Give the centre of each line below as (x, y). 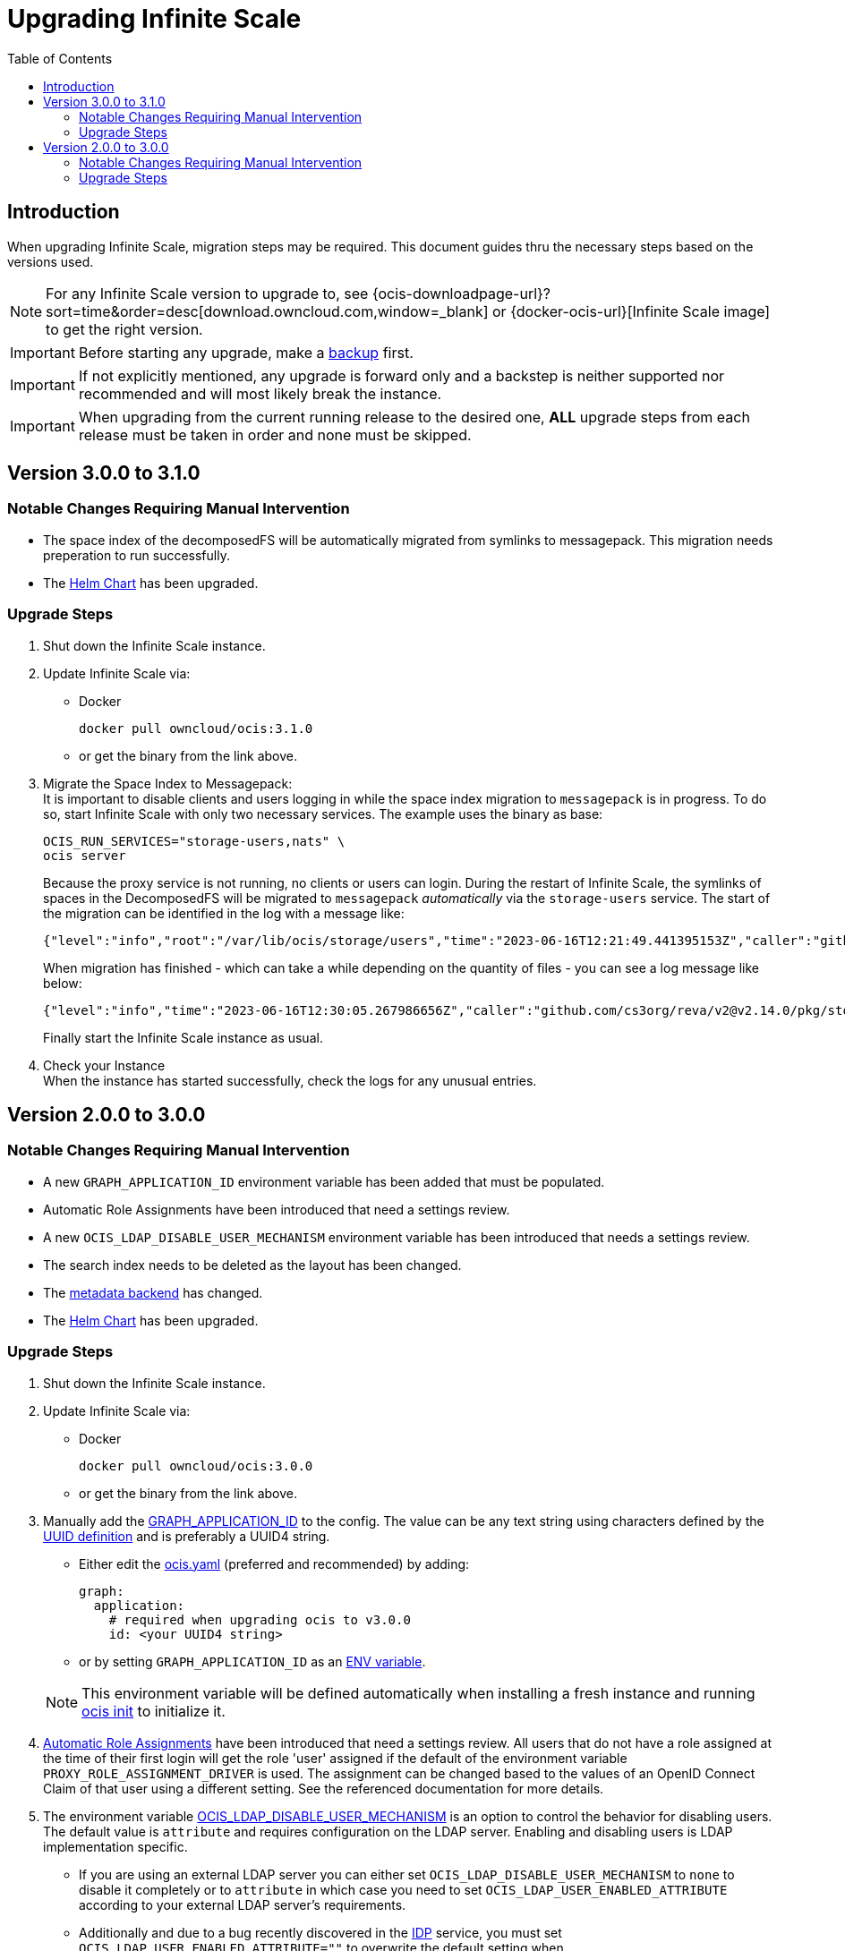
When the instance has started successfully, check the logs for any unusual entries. (290, 1080)
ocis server (85, 855)
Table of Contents (60, 58)
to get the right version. (124, 329)
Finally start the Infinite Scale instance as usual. (183, 1037)
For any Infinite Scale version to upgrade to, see (207, 293)
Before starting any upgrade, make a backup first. (246, 352)
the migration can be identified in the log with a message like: (224, 913)
